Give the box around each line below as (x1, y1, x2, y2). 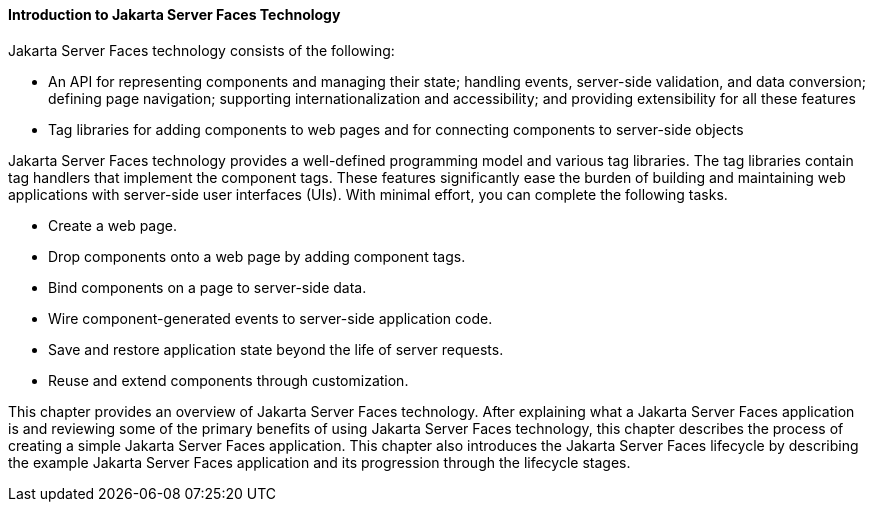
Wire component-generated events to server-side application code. (48, 309, 493, 327)
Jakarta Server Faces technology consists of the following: (8, 41, 395, 59)
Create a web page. (48, 216, 177, 234)
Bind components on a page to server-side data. (48, 278, 367, 296)
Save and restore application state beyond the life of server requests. (48, 340, 504, 358)
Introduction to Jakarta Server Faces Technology (8, 6, 341, 23)
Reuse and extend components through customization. (48, 371, 409, 389)
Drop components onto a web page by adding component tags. (48, 247, 466, 265)
